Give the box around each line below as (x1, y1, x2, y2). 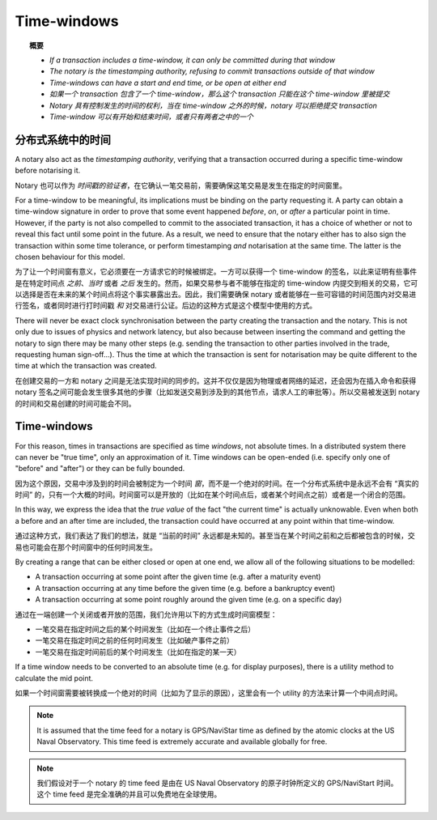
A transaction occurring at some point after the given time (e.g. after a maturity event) (35, 571, 321, 582)
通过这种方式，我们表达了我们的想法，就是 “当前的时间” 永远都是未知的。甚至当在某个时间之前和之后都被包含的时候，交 (15, 531, 416, 541)
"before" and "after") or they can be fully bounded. (15, 464, 185, 474)
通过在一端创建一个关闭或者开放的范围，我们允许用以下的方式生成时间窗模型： (15, 610, 278, 619)
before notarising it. (15, 166, 81, 176)
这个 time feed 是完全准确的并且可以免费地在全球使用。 (36, 789, 222, 799)
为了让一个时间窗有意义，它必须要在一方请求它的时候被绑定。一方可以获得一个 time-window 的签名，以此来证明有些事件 (15, 267, 417, 277)
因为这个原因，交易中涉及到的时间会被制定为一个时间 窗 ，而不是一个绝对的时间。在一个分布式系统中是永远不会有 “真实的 (15, 478, 420, 488)
